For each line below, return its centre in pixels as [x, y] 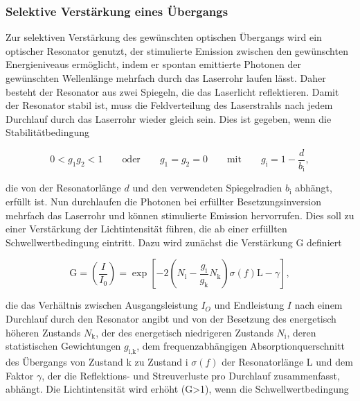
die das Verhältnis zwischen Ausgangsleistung [102, 305]
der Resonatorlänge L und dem [287, 362]
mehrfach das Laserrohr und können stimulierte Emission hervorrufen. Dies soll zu [180, 215]
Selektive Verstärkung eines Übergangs [117, 11]
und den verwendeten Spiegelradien [207, 188]
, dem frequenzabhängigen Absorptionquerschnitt [241, 346]
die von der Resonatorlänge [63, 188]
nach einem [318, 305]
